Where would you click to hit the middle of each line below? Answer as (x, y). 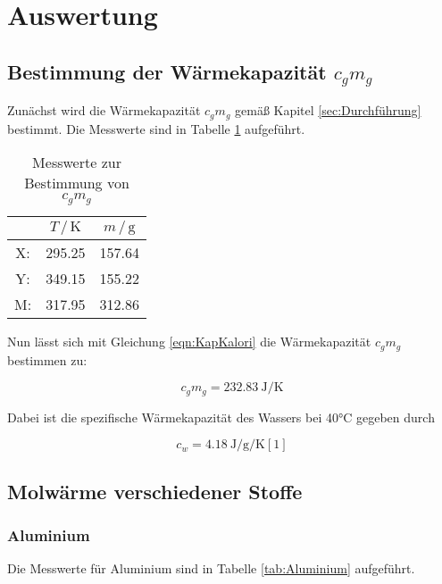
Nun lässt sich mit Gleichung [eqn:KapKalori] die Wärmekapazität (189, 342)
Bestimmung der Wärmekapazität (167, 71)
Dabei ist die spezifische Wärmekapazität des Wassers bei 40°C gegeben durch (221, 417)
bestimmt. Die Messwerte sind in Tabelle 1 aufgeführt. (156, 128)
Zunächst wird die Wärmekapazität (104, 110)
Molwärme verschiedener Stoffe (155, 491)
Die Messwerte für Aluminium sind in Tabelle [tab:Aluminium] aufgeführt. (211, 568)
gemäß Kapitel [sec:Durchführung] (328, 110)
